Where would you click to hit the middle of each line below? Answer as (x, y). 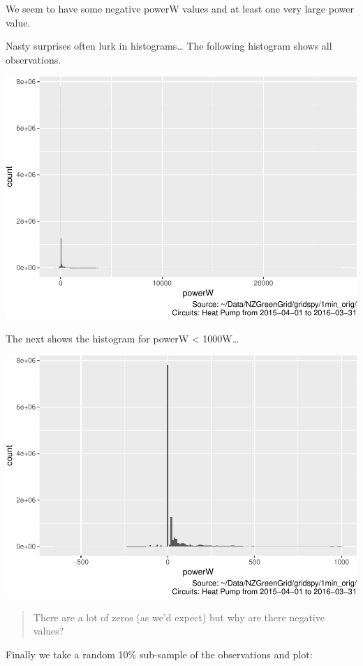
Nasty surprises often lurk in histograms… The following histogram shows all (169, 46)
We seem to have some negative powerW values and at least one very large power (180, 8)
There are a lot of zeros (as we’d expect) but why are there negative (179, 617)
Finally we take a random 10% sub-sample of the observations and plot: (159, 654)
